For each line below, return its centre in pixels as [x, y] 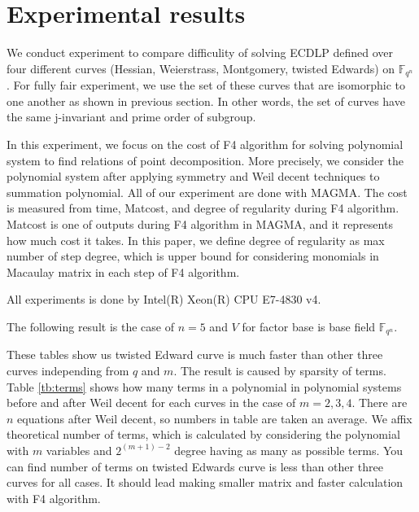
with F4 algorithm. [54, 498]
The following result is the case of [90, 326]
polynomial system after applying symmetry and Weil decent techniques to [193, 176]
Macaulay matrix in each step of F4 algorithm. [123, 271]
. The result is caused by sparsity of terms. [280, 370]
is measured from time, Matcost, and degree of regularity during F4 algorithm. [203, 208]
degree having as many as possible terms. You [289, 450]
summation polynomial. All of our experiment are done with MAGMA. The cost [207, 192]
